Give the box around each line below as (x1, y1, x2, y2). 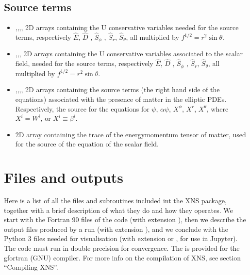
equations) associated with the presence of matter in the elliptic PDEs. (15, 94, 227, 104)
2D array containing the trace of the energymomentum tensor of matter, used (15, 129, 246, 139)
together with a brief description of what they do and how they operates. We (4, 205, 233, 215)
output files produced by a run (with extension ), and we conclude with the (4, 224, 228, 234)
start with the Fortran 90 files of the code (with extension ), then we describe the (4, 214, 246, 225)
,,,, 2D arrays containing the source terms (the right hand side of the (15, 84, 220, 95)
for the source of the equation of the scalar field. (15, 139, 159, 149)
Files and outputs (4, 167, 124, 187)
